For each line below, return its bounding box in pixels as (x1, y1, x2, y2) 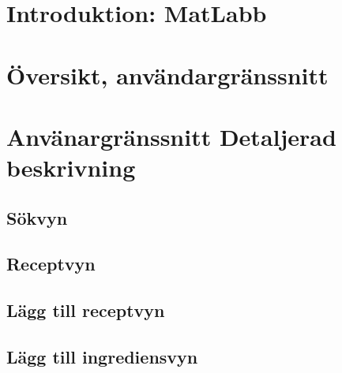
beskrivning (6, 151, 136, 184)
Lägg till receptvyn (6, 298, 165, 323)
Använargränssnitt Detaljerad (6, 120, 336, 152)
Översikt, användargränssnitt (6, 58, 329, 91)
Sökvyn (6, 205, 68, 229)
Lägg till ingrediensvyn (6, 345, 198, 369)
